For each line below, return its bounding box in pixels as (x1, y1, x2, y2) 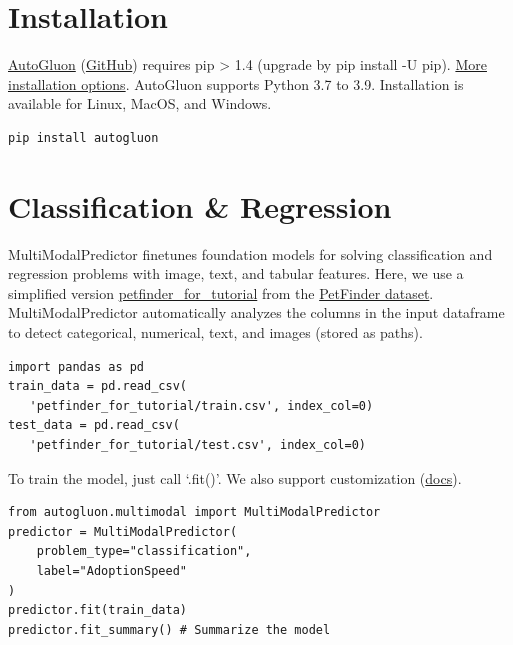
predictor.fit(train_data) (8, 603, 187, 618)
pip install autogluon (8, 130, 159, 145)
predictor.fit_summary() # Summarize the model (8, 622, 331, 637)
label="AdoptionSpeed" (36, 563, 187, 578)
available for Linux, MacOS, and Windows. (8, 93, 272, 114)
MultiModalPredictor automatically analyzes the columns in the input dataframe (8, 302, 505, 323)
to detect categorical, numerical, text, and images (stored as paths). (8, 322, 423, 342)
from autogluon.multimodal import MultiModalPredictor (8, 505, 381, 520)
